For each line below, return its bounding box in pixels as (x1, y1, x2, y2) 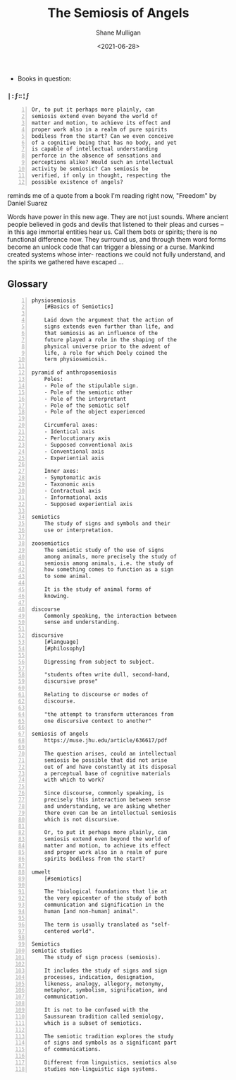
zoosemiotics (31, 539, 70, 547)
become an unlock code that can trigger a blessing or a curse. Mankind (7, 242, 215, 251)
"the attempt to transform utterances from (44, 710, 174, 718)
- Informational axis (44, 493, 108, 501)
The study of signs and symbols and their (44, 520, 170, 527)
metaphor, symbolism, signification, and (44, 987, 168, 994)
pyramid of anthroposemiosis (31, 369, 118, 376)
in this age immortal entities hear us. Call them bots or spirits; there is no (7, 228, 218, 236)
